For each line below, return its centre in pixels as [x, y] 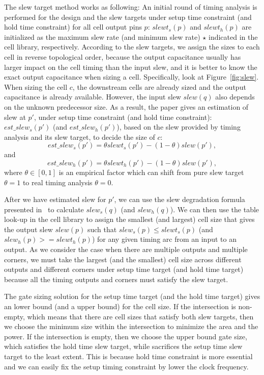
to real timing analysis [57, 182]
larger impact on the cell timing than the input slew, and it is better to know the [131, 67]
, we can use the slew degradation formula [180, 199]
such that [102, 229]
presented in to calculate [44, 209]
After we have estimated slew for [55, 199]
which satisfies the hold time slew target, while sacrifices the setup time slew [123, 346]
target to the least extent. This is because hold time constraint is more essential [128, 356]
